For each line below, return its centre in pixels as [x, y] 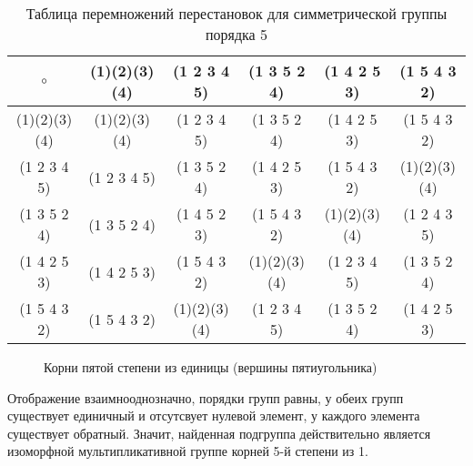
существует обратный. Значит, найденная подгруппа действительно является [219, 433]
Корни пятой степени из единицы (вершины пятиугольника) [211, 367]
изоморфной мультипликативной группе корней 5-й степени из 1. [188, 451]
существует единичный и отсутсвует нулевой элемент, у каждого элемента [214, 415]
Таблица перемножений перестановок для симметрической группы [236, 13]
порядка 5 [236, 34]
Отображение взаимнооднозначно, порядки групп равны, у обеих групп [206, 397]
